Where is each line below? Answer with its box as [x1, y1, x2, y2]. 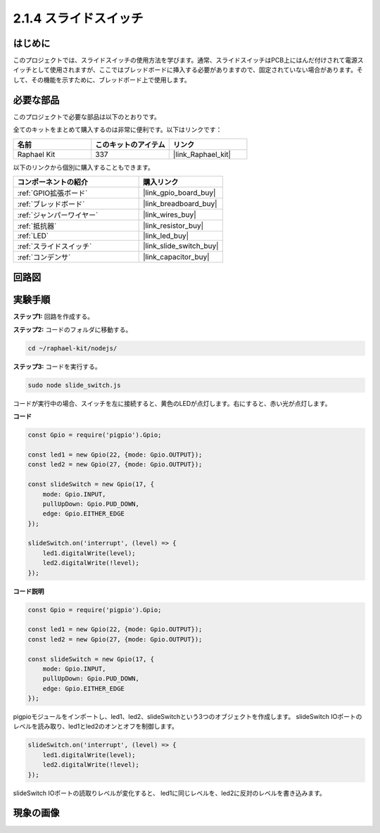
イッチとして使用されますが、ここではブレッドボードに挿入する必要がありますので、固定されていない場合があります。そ [13, 65, 363, 74]
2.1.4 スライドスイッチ [13, 11, 144, 26]
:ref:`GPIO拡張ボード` [17, 188, 88, 198]
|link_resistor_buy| [143, 220, 204, 230]
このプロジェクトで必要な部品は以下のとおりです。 [13, 113, 161, 121]
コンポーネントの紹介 [17, 177, 88, 186]
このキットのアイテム [95, 139, 165, 149]
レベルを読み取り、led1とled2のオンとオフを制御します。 [13, 722, 179, 731]
